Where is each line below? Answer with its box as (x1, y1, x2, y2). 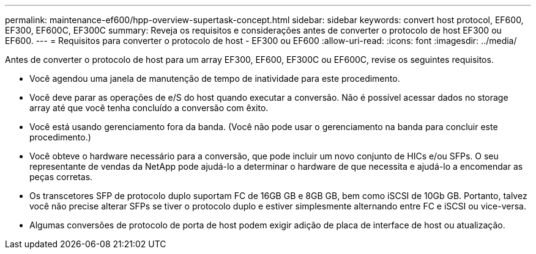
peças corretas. (29, 172, 93, 182)
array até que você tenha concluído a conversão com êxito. (29, 103, 269, 113)
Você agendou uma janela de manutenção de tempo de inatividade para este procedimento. (29, 73, 400, 84)
